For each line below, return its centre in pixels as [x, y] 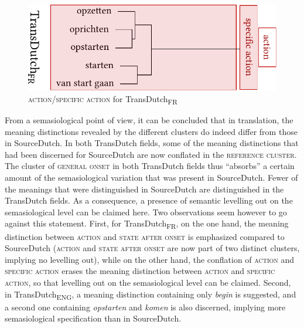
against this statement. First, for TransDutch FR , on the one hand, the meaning [147, 224]
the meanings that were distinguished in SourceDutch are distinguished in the [144, 189]
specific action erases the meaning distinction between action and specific [140, 271]
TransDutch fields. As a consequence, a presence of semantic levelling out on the [149, 200]
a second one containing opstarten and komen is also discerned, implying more [145, 307]
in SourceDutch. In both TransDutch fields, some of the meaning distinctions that [152, 143]
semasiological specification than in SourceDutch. [93, 318]
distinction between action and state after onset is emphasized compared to [145, 236]
